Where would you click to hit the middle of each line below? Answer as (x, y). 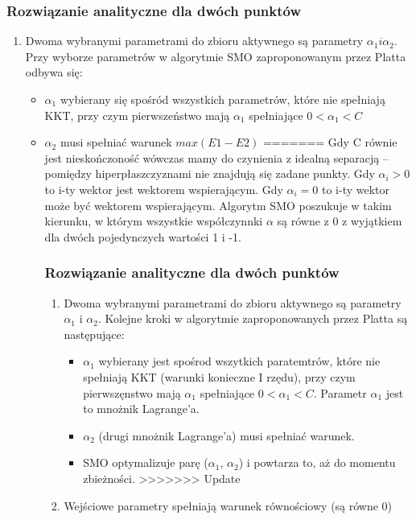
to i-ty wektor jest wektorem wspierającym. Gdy (164, 189)
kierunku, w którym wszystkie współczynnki (154, 221)
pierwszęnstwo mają (132, 392)
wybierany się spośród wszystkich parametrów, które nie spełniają (222, 99)
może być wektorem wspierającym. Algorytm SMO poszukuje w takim (218, 205)
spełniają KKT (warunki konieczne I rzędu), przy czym (219, 376)
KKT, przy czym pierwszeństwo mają (137, 115)
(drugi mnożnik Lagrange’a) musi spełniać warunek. (227, 435)
